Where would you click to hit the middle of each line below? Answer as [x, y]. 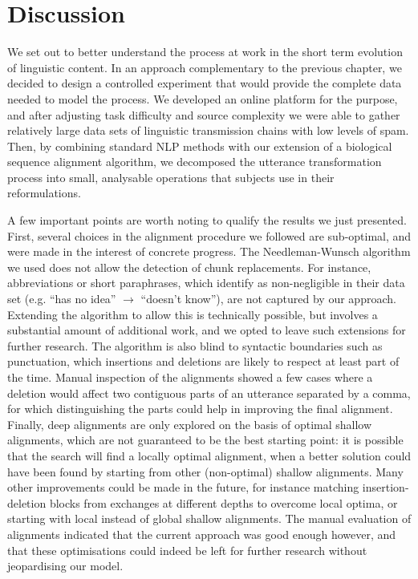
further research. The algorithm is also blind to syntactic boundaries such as [195, 345]
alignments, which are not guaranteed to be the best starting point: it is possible [205, 440]
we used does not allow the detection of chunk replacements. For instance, [189, 267]
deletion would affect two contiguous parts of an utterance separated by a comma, [209, 393]
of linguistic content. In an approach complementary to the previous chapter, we [205, 67]
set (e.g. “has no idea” [62, 299]
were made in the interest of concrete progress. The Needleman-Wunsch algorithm [209, 251]
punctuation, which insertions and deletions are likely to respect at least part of [203, 361]
